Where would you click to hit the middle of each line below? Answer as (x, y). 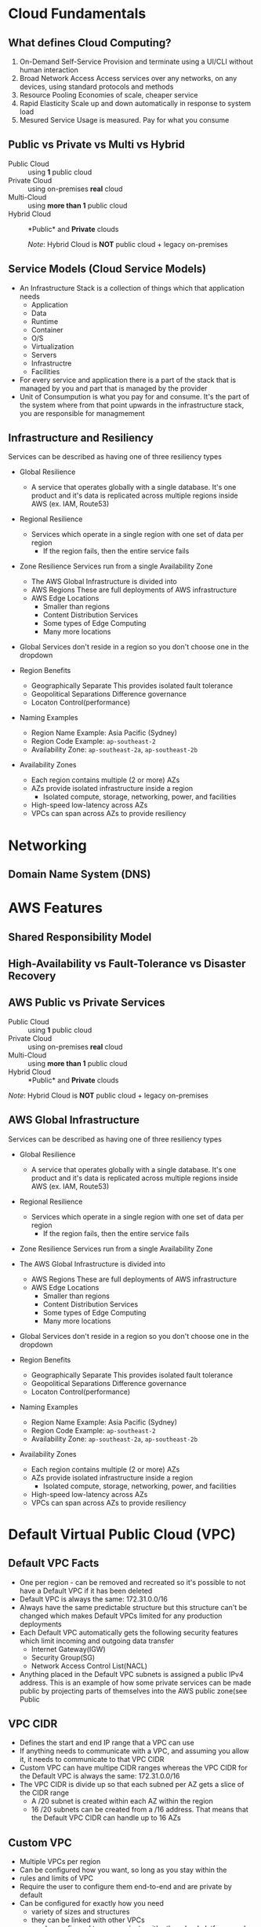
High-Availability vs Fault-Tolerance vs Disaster (127, 963)
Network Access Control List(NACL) (89, 1666)
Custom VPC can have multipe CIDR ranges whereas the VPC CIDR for (134, 1768)
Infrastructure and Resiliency (81, 438)
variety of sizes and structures (80, 1912)
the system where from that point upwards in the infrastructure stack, (132, 405)
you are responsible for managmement (82, 413)
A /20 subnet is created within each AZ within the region (122, 1801)
